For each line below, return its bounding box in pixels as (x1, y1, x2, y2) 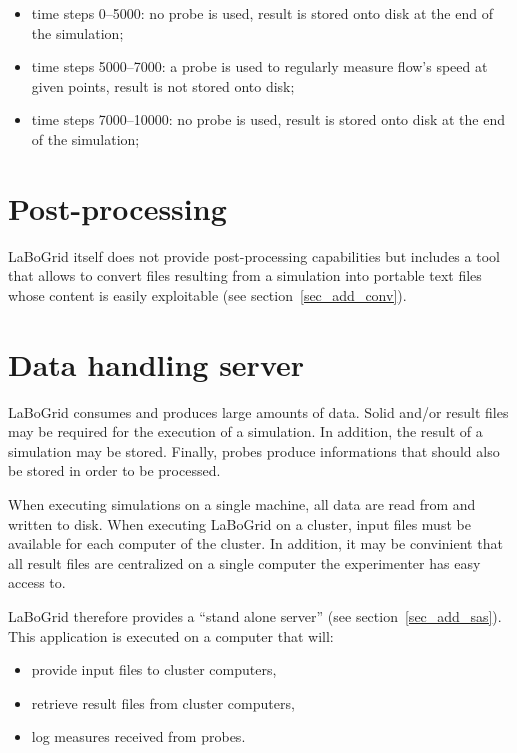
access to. (8, 572, 66, 593)
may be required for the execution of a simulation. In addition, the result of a (8, 421, 483, 442)
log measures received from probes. (31, 726, 246, 747)
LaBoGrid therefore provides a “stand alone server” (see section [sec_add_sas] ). (8, 605, 502, 626)
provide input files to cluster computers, (31, 659, 277, 680)
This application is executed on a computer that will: (8, 625, 334, 646)
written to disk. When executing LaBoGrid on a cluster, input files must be (8, 513, 471, 534)
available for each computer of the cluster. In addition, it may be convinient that (8, 533, 503, 554)
